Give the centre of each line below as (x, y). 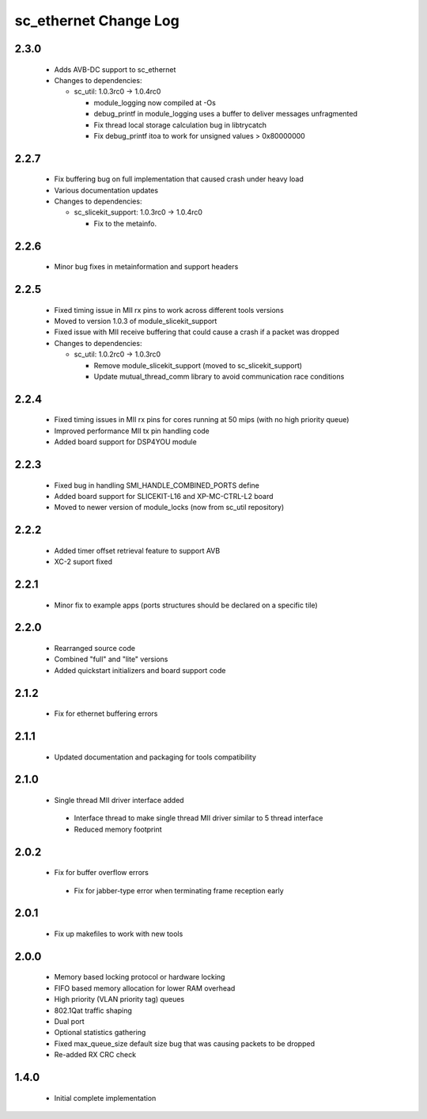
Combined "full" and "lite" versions (111, 659)
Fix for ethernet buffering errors (106, 714)
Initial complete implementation (105, 1098)
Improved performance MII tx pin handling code (132, 431)
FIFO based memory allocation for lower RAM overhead (145, 988)
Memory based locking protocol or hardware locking (140, 977)
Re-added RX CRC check (95, 1055)
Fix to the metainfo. (125, 223)
